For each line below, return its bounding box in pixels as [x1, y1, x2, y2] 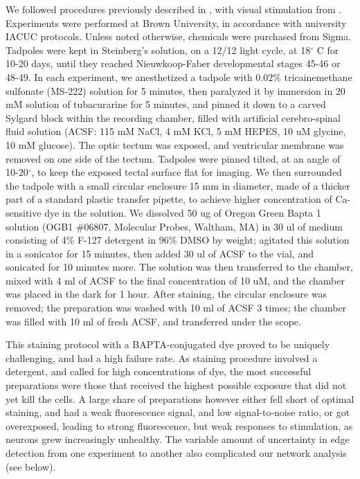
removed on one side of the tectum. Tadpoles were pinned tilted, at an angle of [6, 151, 341, 165]
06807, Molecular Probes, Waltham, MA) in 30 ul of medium [84, 219, 343, 233]
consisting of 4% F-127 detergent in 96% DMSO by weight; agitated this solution [6, 233, 350, 247]
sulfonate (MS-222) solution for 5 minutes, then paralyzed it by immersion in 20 [6, 83, 345, 98]
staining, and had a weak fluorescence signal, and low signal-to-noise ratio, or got [6, 405, 350, 419]
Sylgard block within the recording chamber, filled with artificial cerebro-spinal [6, 110, 341, 125]
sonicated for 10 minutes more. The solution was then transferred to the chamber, [6, 260, 353, 274]
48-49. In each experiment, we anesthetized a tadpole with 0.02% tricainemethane [6, 69, 352, 84]
